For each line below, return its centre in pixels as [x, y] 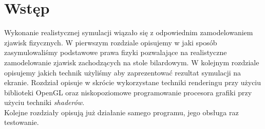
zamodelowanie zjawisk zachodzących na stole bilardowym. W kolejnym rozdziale [132, 62]
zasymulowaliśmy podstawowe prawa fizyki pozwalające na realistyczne [116, 52]
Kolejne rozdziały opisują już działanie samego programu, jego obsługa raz [121, 112]
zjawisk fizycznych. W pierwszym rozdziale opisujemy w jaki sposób [111, 42]
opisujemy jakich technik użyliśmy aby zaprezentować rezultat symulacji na [123, 72]
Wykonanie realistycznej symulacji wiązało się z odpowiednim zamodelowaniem [129, 32]
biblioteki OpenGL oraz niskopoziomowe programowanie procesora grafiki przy [128, 92]
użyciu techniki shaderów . [44, 102]
